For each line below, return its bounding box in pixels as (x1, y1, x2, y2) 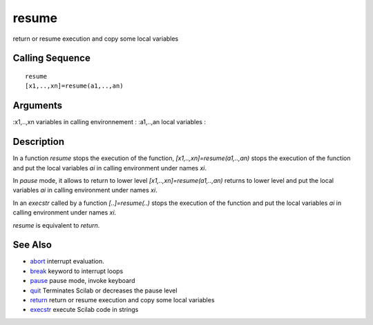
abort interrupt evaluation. (30, 257, 104, 266)
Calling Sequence (12, 52, 91, 64)
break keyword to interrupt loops (30, 266, 124, 275)
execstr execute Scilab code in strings (30, 306, 139, 314)
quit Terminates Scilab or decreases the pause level (30, 286, 178, 295)
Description (12, 136, 65, 148)
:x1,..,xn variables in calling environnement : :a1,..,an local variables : (12, 118, 207, 126)
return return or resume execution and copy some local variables (30, 295, 215, 304)
